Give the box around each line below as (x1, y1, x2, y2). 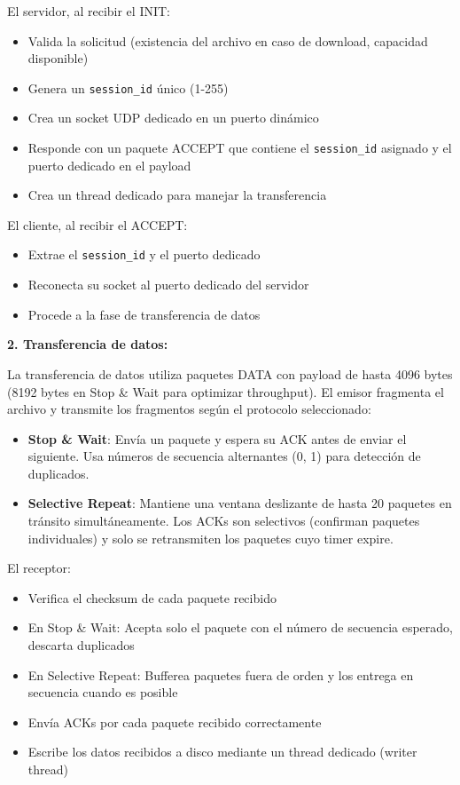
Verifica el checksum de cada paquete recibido (27, 588, 277, 607)
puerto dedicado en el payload (27, 155, 191, 174)
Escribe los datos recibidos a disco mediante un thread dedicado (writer (27, 742, 417, 761)
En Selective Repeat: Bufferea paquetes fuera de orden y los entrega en (27, 665, 414, 684)
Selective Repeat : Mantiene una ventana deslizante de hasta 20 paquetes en (27, 494, 452, 512)
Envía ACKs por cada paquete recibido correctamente (27, 712, 322, 731)
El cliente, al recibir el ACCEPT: (7, 215, 188, 234)
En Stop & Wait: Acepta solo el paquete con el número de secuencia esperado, (27, 618, 453, 637)
